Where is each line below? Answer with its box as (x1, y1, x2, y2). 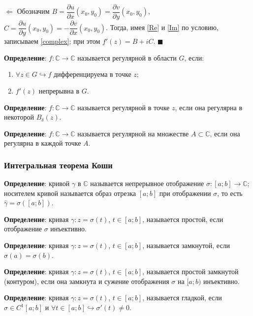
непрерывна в (38, 85, 80, 95)
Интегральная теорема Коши (4, 158, 113, 171)
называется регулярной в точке (77, 102, 170, 112)
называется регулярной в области (77, 52, 177, 63)
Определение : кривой (4, 178, 70, 189)
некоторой (4, 112, 34, 122)
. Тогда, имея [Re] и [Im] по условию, (106, 22, 219, 32)
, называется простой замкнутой (142, 266, 239, 277)
